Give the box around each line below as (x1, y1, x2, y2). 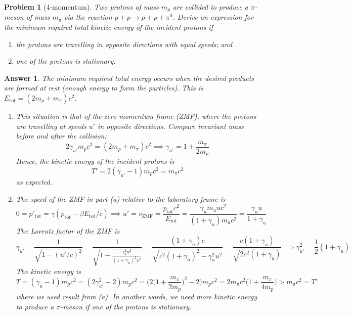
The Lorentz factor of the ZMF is (16, 225, 120, 236)
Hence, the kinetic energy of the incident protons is (16, 156, 174, 166)
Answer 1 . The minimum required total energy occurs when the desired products (4, 72, 254, 83)
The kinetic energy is (16, 265, 81, 276)
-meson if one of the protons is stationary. (60, 301, 192, 311)
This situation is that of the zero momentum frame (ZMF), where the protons (16, 111, 256, 121)
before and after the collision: (16, 130, 107, 141)
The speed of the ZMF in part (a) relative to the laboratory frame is (16, 193, 226, 204)
